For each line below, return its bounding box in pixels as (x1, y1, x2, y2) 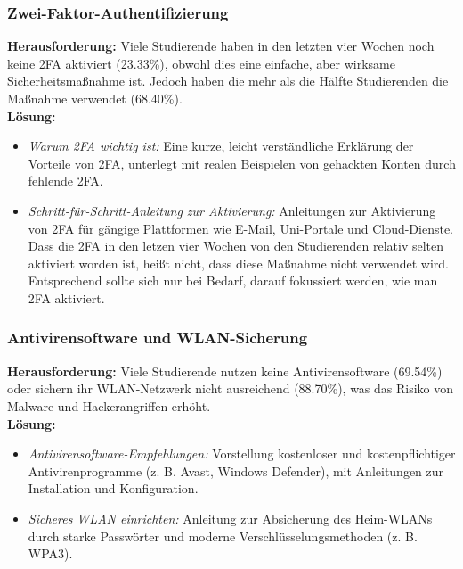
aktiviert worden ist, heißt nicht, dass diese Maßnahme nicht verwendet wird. (28, 253, 449, 272)
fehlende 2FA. (28, 171, 103, 190)
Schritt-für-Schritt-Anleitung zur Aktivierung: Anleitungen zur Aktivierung (28, 201, 436, 219)
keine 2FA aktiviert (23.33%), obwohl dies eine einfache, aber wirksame (7, 54, 396, 72)
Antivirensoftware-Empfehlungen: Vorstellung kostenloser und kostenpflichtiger (28, 444, 456, 463)
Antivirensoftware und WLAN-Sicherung (7, 326, 308, 349)
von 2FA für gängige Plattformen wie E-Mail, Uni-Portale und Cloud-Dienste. (28, 219, 454, 237)
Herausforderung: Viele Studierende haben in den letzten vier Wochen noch (7, 37, 435, 55)
